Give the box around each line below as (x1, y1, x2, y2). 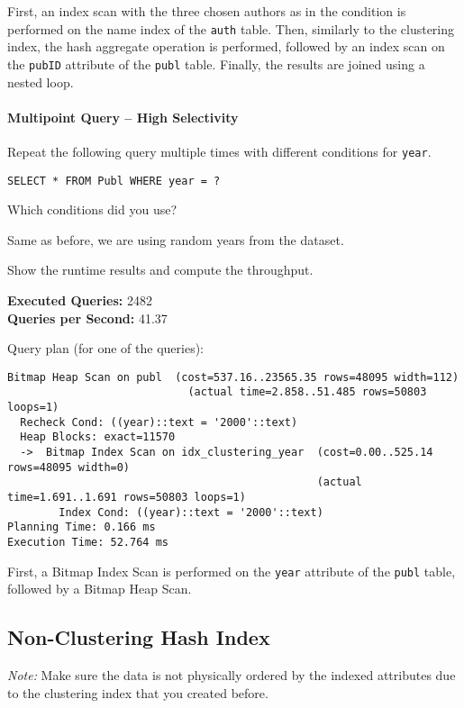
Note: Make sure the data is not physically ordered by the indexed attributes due (7, 666, 456, 685)
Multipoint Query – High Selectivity (7, 107, 239, 126)
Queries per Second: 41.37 (7, 308, 168, 327)
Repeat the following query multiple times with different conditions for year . (7, 141, 432, 160)
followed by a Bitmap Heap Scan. (7, 579, 192, 598)
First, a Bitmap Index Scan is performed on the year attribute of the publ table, (7, 561, 456, 580)
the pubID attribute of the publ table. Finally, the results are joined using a (7, 54, 425, 73)
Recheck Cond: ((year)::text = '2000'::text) (20, 415, 298, 429)
